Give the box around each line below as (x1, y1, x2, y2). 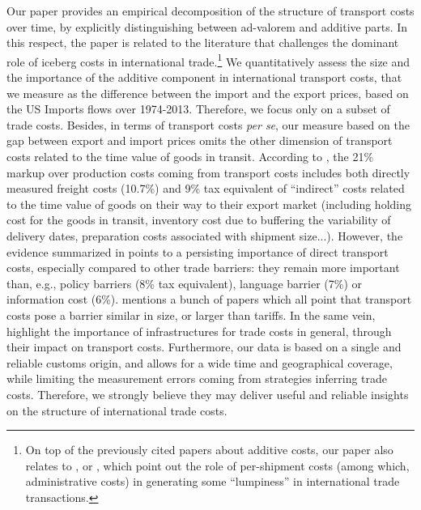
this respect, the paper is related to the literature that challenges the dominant (6, 34, 399, 51)
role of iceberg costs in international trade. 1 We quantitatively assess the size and (6, 50, 410, 70)
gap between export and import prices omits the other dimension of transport (6, 132, 393, 149)
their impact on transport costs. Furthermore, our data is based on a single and (6, 338, 402, 355)
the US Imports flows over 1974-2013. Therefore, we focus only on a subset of (6, 100, 390, 117)
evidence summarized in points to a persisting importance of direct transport (6, 243, 389, 260)
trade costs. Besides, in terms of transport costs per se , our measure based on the (6, 116, 410, 133)
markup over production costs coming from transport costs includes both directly (6, 164, 410, 181)
